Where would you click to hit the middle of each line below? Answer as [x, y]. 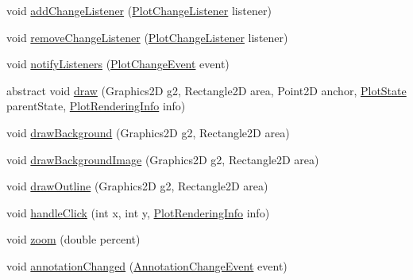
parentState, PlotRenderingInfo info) [96, 106]
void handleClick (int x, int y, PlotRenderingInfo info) [138, 212]
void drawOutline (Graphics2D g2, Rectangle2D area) [137, 186]
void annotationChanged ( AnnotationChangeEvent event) [147, 265]
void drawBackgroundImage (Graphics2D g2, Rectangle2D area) [163, 159]
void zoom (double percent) [73, 239]
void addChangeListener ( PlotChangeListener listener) [139, 10]
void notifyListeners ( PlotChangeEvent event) [118, 64]
